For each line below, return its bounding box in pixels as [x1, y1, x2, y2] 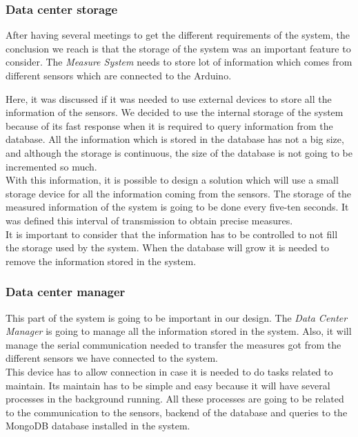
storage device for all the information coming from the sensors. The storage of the [6, 186, 352, 200]
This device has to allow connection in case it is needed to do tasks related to [6, 364, 333, 378]
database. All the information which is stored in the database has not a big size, [6, 132, 344, 146]
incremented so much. [6, 159, 97, 173]
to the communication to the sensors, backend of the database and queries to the [6, 405, 348, 419]
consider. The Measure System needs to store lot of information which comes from [6, 55, 352, 69]
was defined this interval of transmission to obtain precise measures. [6, 213, 293, 227]
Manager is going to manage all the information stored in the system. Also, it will [6, 324, 352, 338]
